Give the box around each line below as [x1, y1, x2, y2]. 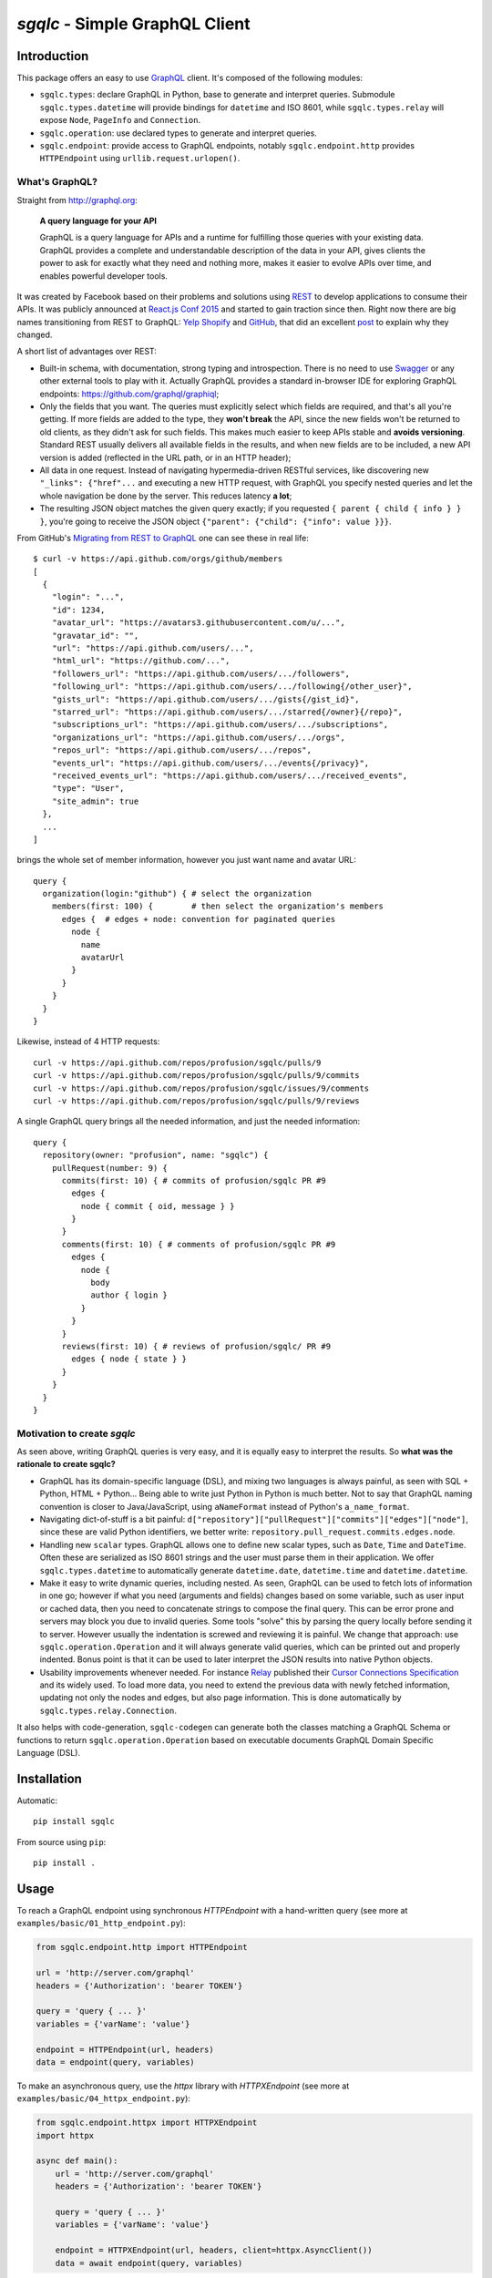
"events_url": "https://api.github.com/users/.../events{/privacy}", [51, 757, 370, 768]
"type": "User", [51, 784, 125, 794]
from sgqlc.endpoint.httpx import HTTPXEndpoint [36, 2118, 258, 2128]
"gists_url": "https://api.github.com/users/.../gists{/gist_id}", [51, 693, 360, 704]
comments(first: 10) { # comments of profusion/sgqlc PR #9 [61, 1239, 336, 1249]
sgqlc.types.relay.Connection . [39, 1705, 178, 1716]
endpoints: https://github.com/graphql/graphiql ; [39, 388, 220, 399]
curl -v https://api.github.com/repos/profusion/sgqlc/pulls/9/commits [33, 1071, 360, 1081]
